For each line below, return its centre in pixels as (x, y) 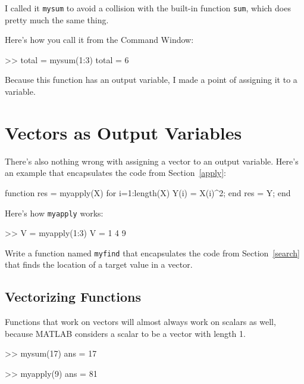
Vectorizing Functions (73, 297)
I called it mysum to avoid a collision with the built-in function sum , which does (148, 8)
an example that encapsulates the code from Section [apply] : (115, 173)
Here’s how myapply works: (54, 213)
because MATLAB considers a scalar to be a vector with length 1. (125, 333)
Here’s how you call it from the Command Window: (99, 40)
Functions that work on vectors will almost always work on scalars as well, (140, 322)
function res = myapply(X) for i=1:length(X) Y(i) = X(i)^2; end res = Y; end (148, 192)
